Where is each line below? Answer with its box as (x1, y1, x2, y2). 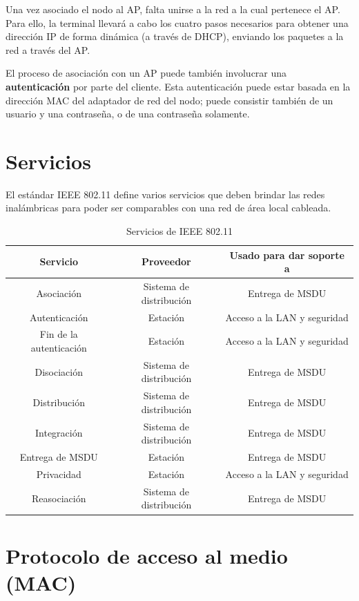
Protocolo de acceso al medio (6, 541, 288, 569)
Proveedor (142, 254, 191, 269)
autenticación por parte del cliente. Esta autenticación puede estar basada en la (6, 79, 351, 93)
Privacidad (36, 466, 81, 481)
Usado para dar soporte (229, 247, 345, 262)
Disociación (35, 364, 84, 379)
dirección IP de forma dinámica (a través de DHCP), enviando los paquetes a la (6, 29, 344, 44)
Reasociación (32, 490, 86, 505)
